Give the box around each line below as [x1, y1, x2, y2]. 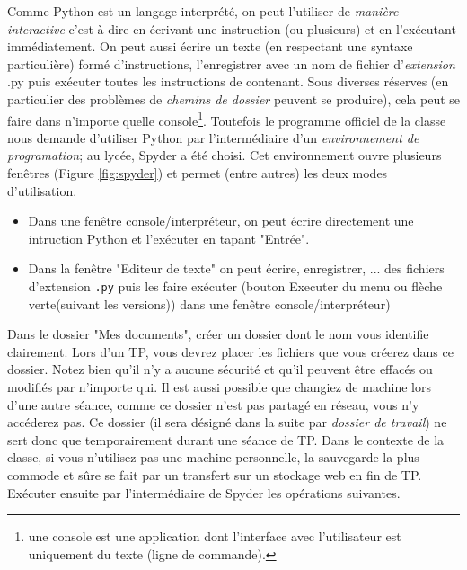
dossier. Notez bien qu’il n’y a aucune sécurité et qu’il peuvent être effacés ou [7, 360, 433, 379]
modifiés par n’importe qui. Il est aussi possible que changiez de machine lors [7, 378, 431, 396]
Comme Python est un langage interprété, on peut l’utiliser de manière [7, 2, 399, 20]
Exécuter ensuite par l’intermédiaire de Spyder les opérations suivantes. [7, 483, 401, 502]
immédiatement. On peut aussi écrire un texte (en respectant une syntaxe [7, 37, 413, 56]
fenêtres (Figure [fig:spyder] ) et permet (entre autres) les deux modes [7, 164, 388, 182]
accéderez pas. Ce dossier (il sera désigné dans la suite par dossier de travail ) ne [7, 413, 447, 432]
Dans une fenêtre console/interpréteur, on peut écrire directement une [28, 211, 414, 230]
